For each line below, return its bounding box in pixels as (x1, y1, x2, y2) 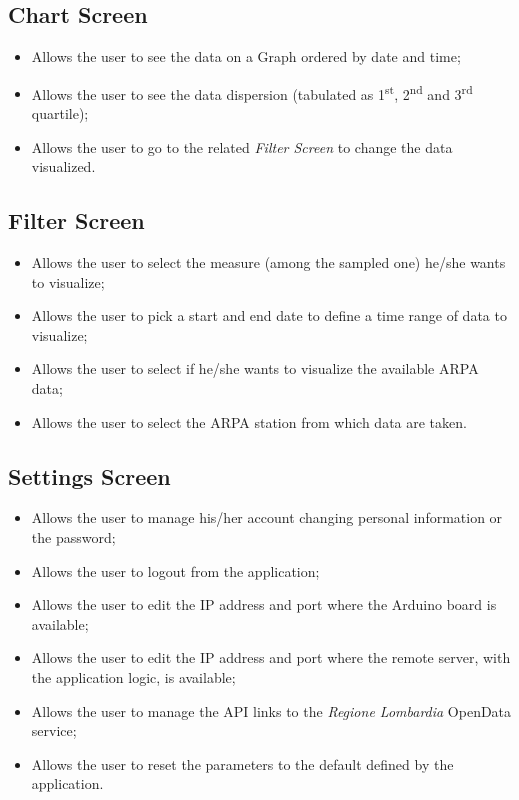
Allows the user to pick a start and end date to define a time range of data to (31, 305, 507, 326)
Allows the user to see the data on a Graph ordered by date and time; (31, 46, 461, 67)
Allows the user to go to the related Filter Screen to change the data (31, 136, 453, 157)
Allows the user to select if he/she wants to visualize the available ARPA (31, 358, 479, 379)
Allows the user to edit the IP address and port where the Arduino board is (31, 594, 497, 615)
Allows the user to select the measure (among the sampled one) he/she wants (31, 252, 506, 273)
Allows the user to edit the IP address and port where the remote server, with (31, 647, 511, 668)
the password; (31, 526, 116, 547)
